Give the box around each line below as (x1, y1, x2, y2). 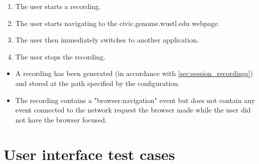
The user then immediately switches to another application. (15, 34, 199, 45)
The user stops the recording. (15, 51, 106, 61)
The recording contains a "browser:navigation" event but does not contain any (15, 94, 255, 105)
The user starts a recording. (15, 1, 101, 11)
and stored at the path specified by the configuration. (15, 77, 180, 88)
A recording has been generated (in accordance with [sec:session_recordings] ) (15, 68, 253, 78)
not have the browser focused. (15, 114, 107, 124)
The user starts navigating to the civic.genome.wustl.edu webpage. (15, 17, 220, 28)
